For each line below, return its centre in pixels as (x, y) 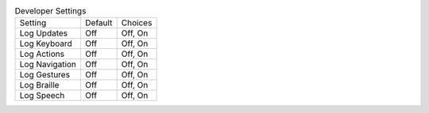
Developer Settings (50, 11)
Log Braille (39, 85)
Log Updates (44, 33)
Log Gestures (45, 75)
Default (99, 23)
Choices (137, 23)
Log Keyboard (46, 43)
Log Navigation (48, 65)
